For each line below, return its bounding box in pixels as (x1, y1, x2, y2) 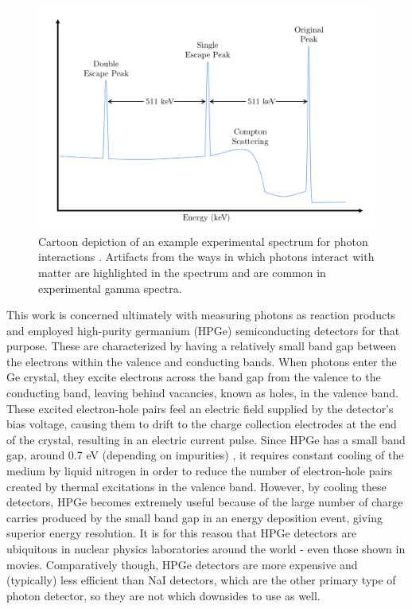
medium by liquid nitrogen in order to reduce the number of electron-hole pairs (6, 463, 393, 479)
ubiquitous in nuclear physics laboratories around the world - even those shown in (6, 541, 406, 557)
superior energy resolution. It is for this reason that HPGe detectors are (6, 525, 357, 541)
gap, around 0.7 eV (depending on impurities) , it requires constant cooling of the (6, 447, 404, 463)
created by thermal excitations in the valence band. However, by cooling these (6, 478, 387, 494)
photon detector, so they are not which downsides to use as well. (6, 587, 321, 603)
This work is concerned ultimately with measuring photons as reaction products (6, 306, 396, 323)
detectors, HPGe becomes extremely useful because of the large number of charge (6, 494, 403, 510)
